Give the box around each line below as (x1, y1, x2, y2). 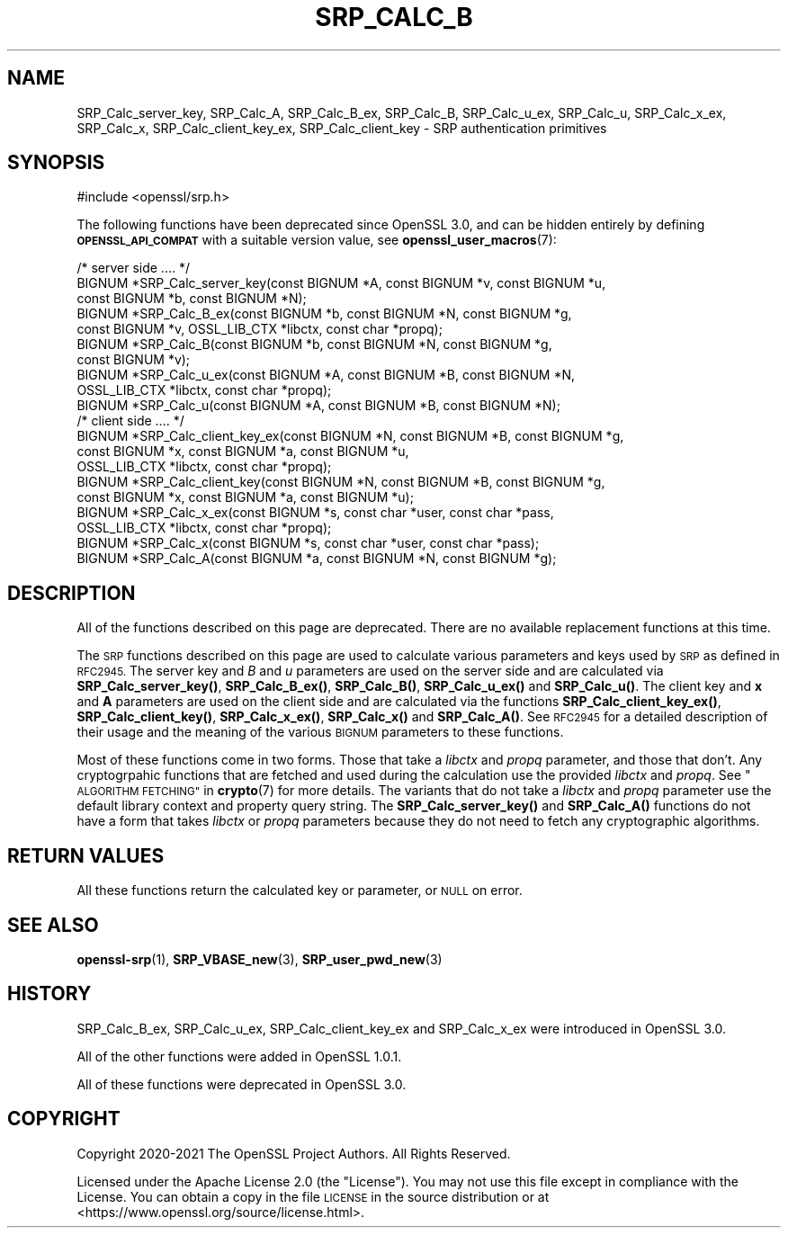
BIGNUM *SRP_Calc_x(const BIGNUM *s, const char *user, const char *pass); (76, 535, 540, 551)
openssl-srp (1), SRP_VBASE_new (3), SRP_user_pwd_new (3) (76, 951, 443, 967)
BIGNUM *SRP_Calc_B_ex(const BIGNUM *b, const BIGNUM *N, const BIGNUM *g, (76, 306, 572, 322)
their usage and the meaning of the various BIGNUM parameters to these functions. (76, 724, 564, 740)
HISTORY (7, 982, 92, 1006)
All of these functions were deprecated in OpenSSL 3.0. (76, 1076, 407, 1092)
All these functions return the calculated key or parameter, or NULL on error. (76, 882, 523, 899)
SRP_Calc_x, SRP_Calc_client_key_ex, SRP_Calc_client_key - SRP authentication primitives (76, 120, 607, 136)
